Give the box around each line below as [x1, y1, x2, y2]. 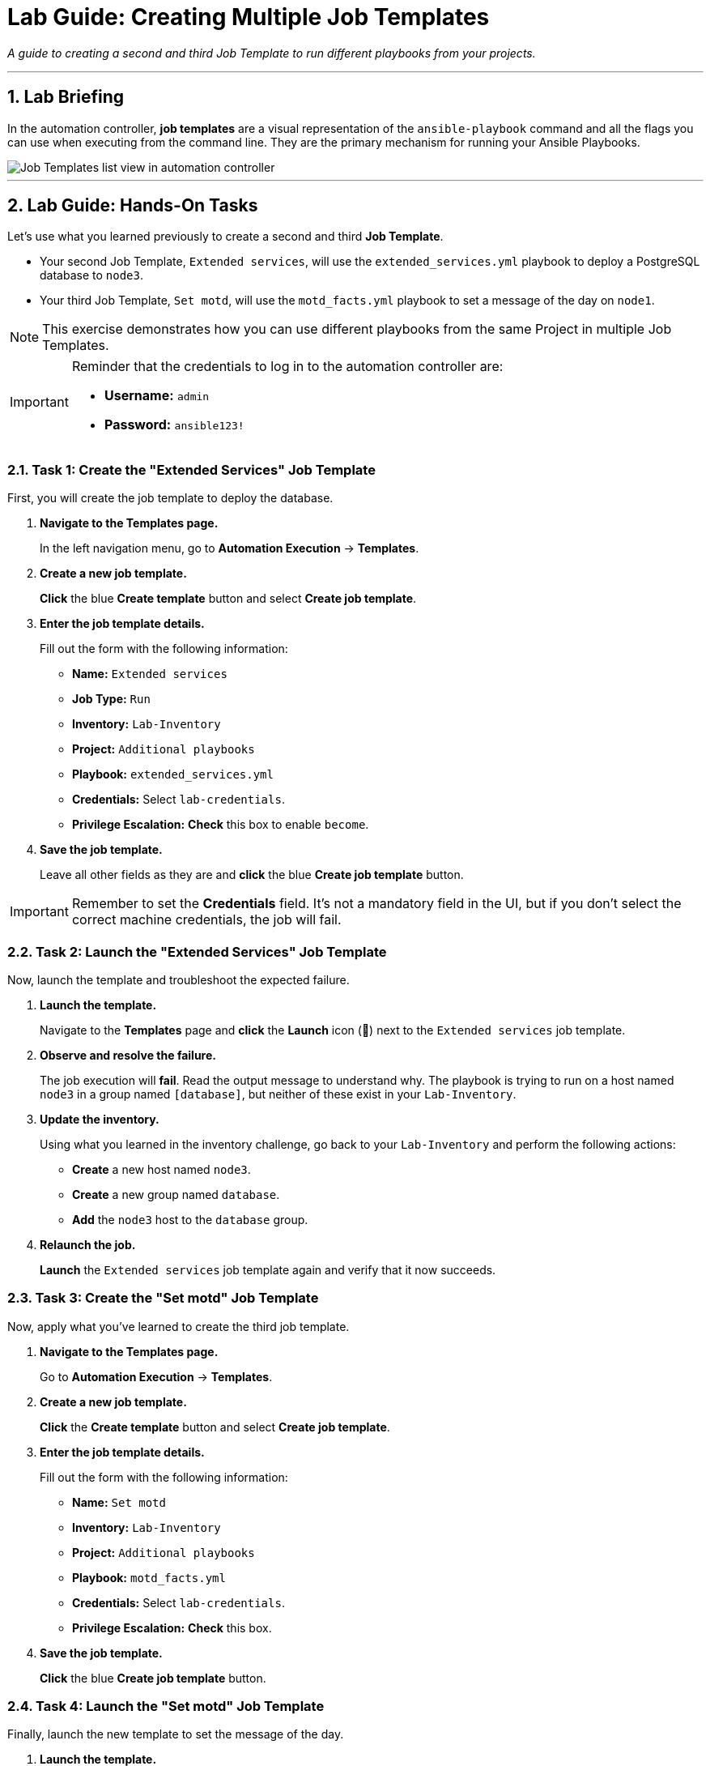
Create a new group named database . [72, 1187, 280, 1201]
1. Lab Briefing [7, 87, 124, 108]
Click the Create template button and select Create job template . [40, 1419, 390, 1434]
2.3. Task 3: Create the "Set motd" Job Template [7, 1290, 319, 1307]
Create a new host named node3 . [72, 1162, 251, 1176]
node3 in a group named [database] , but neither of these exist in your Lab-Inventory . [40, 1086, 517, 1101]
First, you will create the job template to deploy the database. [7, 491, 334, 505]
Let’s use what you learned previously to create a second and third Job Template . [7, 229, 444, 244]
